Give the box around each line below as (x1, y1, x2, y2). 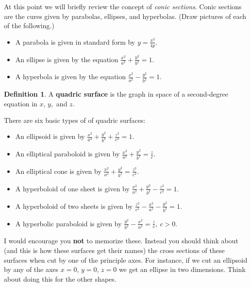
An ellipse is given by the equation (15, 54, 118, 64)
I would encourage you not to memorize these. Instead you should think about (4, 236, 238, 246)
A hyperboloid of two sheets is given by (15, 201, 133, 211)
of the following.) (4, 20, 54, 31)
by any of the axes (4, 264, 59, 274)
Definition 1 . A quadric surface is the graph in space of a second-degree (4, 89, 228, 99)
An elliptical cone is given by (15, 166, 101, 176)
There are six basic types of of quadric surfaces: (4, 115, 146, 125)
